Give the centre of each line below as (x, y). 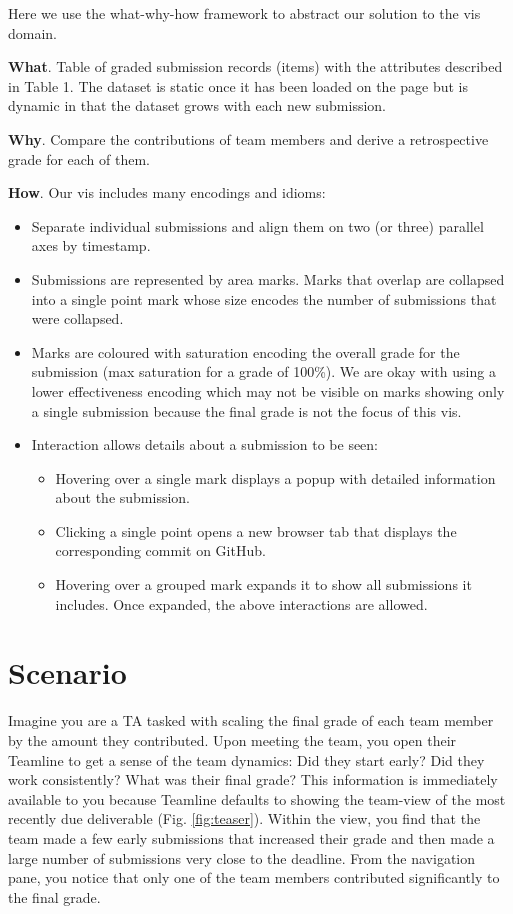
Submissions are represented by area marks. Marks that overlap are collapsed (268, 278)
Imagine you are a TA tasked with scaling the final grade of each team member (251, 720)
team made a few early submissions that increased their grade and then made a (251, 837)
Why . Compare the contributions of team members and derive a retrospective (248, 138)
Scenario (67, 672)
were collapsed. (77, 318)
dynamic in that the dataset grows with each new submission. (197, 105)
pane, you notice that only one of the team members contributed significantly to (254, 877)
